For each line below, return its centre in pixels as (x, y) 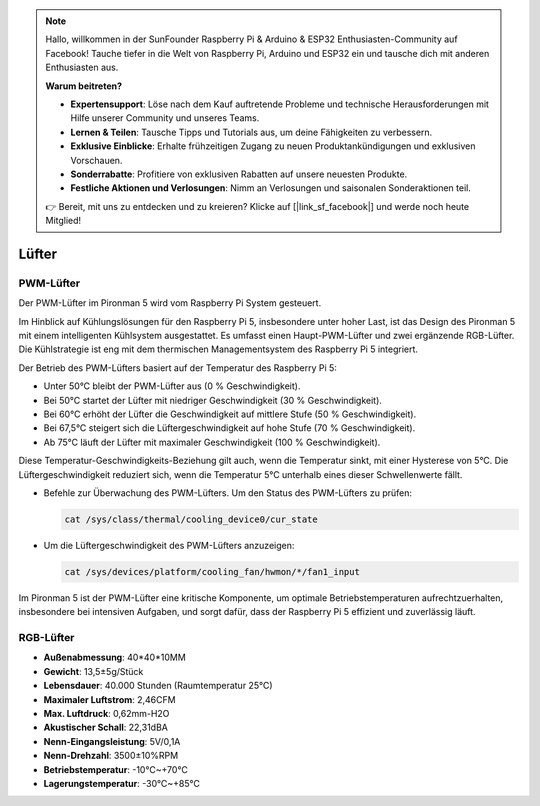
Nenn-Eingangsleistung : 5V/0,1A (112, 741)
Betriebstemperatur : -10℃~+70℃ (116, 769)
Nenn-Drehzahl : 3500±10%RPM (111, 756)
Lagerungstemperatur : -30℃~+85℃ (121, 783)
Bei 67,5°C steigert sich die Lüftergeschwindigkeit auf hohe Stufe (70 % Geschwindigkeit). (229, 428)
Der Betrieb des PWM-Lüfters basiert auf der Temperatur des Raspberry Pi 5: (177, 367)
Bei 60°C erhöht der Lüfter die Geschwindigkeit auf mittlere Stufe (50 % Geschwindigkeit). (230, 414)
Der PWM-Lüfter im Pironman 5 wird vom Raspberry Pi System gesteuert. (170, 303)
